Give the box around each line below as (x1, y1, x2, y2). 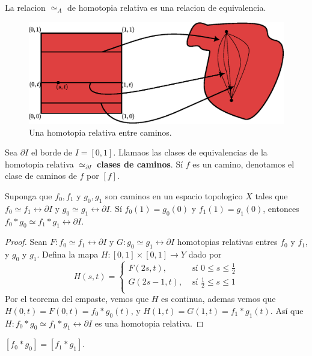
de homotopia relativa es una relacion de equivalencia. (67, 1, 266, 13)
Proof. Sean (5, 235, 47, 248)
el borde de (31, 146, 73, 158)
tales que (255, 189, 288, 202)
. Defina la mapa (37, 248, 99, 261)
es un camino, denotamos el (192, 157, 295, 170)
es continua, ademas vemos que (161, 292, 276, 305)
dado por (188, 248, 222, 261)
